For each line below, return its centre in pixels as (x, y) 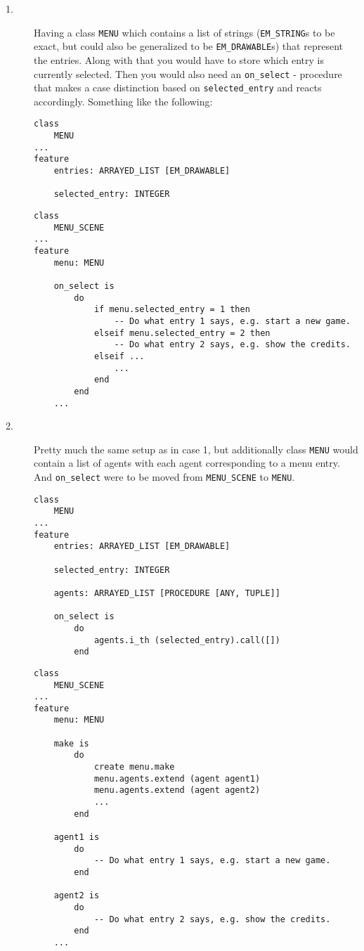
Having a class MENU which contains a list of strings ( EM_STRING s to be (184, 32)
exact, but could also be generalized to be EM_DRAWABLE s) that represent (188, 46)
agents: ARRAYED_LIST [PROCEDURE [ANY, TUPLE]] (167, 593)
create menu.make (134, 767)
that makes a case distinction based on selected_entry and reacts (178, 88)
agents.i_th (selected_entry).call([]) (187, 640)
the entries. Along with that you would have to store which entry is (179, 59)
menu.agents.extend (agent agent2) (177, 790)
